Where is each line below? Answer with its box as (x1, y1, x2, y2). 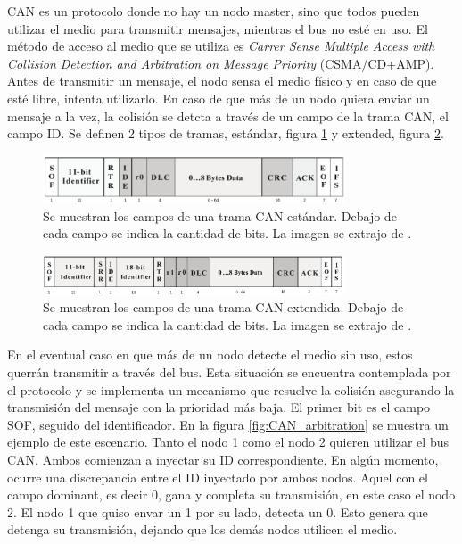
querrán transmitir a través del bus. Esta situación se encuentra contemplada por (7, 362, 451, 381)
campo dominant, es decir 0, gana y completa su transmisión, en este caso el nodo (7, 485, 456, 504)
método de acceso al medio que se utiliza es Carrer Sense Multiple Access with (7, 37, 435, 55)
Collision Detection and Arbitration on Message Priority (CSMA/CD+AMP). (7, 54, 434, 72)
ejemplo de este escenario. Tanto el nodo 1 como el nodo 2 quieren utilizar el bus (7, 433, 449, 451)
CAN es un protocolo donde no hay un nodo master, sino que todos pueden (7, 2, 420, 20)
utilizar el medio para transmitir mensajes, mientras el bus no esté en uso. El (7, 19, 428, 37)
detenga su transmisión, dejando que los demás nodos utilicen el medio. (7, 520, 398, 539)
